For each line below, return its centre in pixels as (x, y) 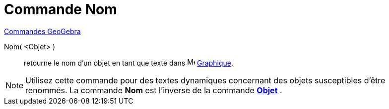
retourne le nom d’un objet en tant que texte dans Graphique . (129, 63)
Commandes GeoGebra (42, 31)
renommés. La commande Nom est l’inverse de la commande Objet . (154, 90)
